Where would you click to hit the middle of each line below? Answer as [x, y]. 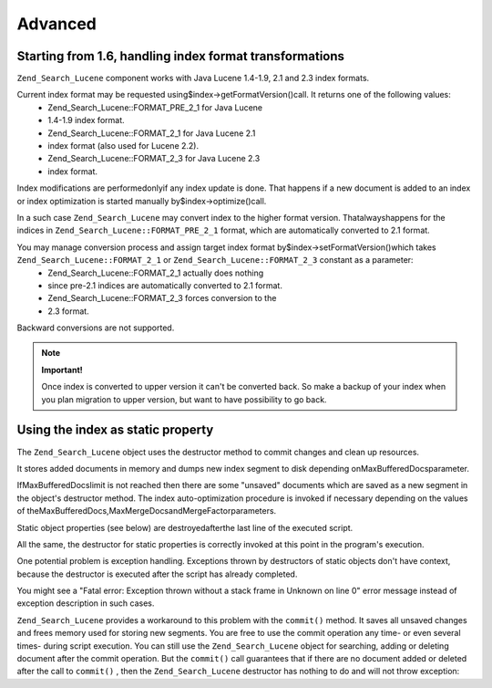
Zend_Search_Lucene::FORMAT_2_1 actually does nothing [156, 273]
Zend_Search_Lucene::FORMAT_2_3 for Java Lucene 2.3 [154, 159]
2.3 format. [69, 311]
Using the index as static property [115, 430]
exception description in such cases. [86, 603]
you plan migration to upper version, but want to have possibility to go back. [184, 399]
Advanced [57, 24]
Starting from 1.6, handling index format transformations [181, 56]
